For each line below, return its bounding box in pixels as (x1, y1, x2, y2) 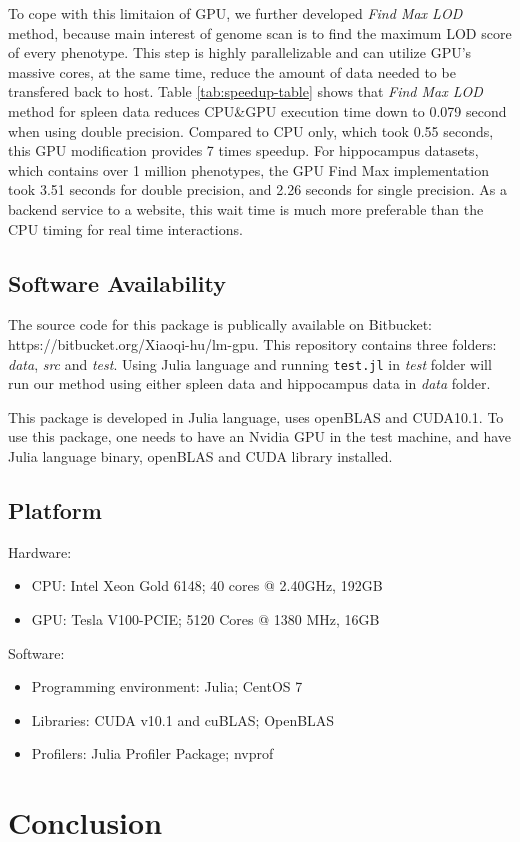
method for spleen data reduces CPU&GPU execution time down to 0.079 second (8, 100, 507, 121)
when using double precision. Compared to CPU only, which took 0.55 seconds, (8, 120, 494, 141)
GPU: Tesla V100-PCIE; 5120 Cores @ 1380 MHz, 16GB (31, 608, 380, 629)
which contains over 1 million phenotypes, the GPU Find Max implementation (8, 159, 489, 180)
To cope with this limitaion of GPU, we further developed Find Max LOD (8, 3, 463, 23)
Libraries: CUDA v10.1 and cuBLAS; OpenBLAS (31, 709, 335, 730)
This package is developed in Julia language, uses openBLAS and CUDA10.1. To (8, 406, 504, 427)
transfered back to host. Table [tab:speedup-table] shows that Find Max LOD (8, 81, 483, 102)
